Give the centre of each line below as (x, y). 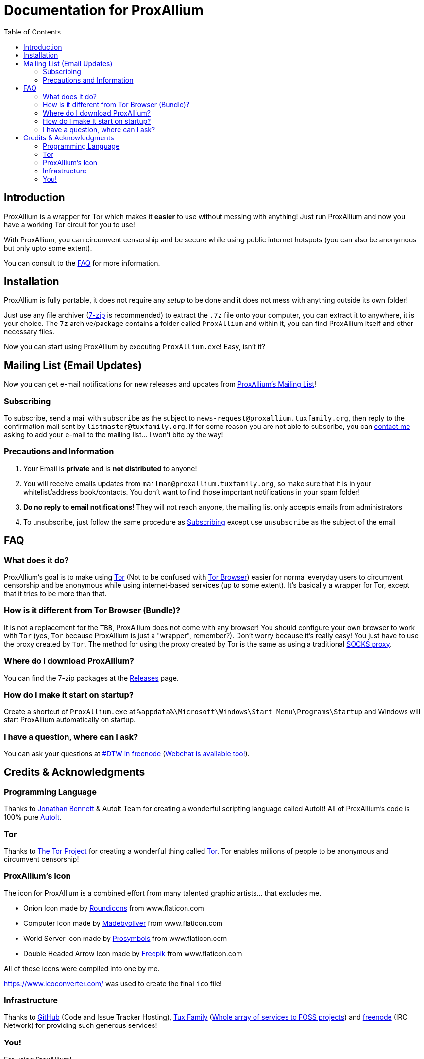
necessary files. (29, 332)
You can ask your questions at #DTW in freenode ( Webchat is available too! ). (127, 754)
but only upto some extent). (48, 248)
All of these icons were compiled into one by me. (82, 968)
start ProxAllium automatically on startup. (70, 720)
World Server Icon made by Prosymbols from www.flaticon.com (125, 938)
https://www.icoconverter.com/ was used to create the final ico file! (113, 983)
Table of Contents (33, 32)
